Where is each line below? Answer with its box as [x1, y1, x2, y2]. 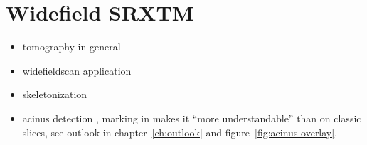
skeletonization [22, 87, 87, 102]
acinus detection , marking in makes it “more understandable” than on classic [22, 110, 361, 125]
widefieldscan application [22, 63, 132, 77]
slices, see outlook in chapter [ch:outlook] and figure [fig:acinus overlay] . [22, 124, 338, 139]
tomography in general [22, 39, 121, 54]
